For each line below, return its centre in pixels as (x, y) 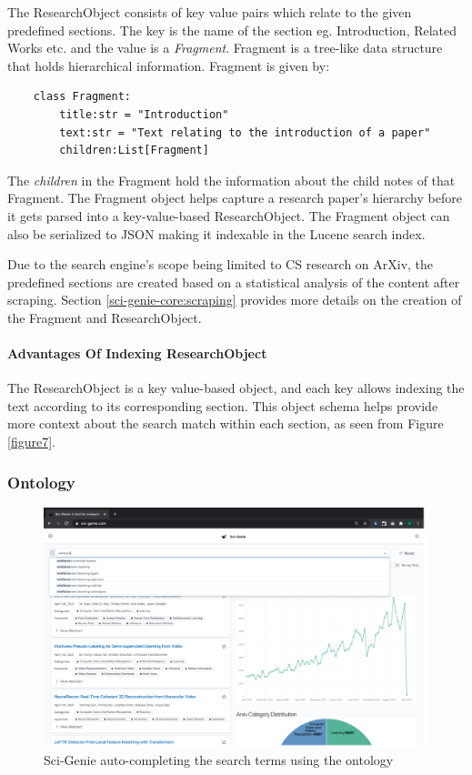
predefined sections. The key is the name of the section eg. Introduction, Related (232, 30)
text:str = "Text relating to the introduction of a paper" (245, 132)
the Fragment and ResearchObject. (105, 317)
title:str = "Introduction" (144, 114)
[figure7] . (31, 442)
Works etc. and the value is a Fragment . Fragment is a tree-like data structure (225, 48)
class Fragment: (82, 97)
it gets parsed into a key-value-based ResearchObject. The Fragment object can (229, 215)
